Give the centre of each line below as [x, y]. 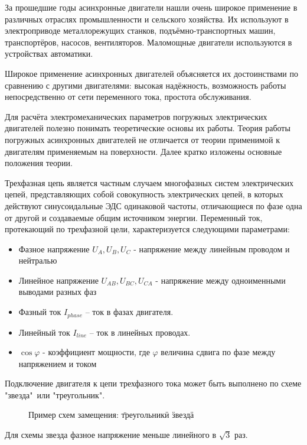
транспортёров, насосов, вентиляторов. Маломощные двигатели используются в [148, 42]
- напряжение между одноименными [221, 280]
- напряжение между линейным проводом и [212, 249]
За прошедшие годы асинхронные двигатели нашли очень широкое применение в [151, 7]
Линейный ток [44, 332]
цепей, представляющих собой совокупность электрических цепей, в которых [144, 194]
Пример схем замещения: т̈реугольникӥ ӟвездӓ [111, 415]
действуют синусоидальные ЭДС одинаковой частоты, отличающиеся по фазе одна [153, 205]
